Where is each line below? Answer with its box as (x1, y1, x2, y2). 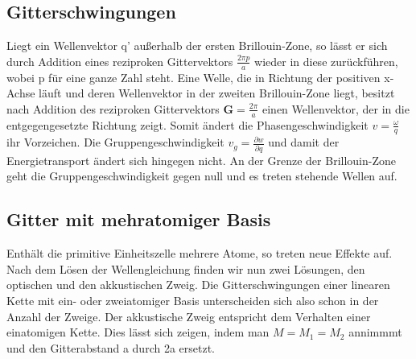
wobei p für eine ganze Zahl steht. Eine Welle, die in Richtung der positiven (6, 68, 381, 85)
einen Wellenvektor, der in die (262, 100, 410, 117)
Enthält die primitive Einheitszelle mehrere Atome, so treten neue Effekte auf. (6, 245, 393, 262)
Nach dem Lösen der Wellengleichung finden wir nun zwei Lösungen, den (6, 260, 365, 277)
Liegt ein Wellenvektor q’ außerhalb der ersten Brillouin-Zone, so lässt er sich (6, 37, 388, 54)
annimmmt (348, 324, 402, 340)
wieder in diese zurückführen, (254, 52, 398, 69)
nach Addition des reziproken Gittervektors (6, 100, 220, 117)
